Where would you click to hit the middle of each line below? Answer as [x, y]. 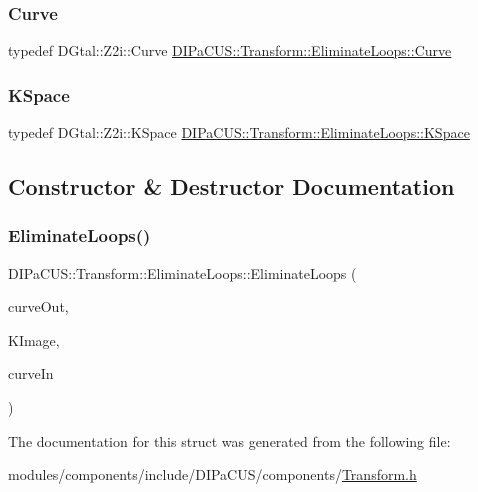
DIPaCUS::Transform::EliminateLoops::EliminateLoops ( [182, 272]
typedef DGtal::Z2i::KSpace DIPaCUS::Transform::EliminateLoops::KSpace [239, 132]
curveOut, [38, 306]
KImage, [34, 339]
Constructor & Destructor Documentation [231, 186]
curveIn [31, 373]
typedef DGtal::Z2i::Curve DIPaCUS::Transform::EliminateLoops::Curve [230, 50]
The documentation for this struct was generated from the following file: [229, 440]
